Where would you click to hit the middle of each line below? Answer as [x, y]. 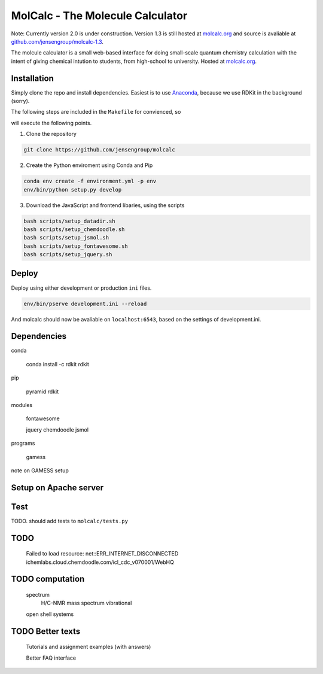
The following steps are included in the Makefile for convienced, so [96, 112]
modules [22, 405]
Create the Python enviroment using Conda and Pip [89, 165]
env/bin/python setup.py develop [73, 189]
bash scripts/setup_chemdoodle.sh [74, 229]
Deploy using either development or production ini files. [81, 288]
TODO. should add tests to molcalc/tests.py [70, 521]
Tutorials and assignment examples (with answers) [89, 647]
